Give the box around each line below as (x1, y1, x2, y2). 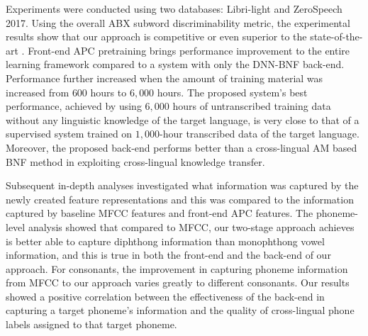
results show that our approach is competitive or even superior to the (6, 29, 307, 44)
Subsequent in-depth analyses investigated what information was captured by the (6, 178, 359, 193)
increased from (6, 84, 69, 99)
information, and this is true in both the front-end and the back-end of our (6, 247, 331, 262)
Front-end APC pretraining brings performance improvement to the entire (28, 43, 350, 57)
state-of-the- (310, 29, 363, 44)
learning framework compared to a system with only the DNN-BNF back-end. (6, 57, 345, 72)
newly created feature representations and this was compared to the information (6, 191, 354, 206)
